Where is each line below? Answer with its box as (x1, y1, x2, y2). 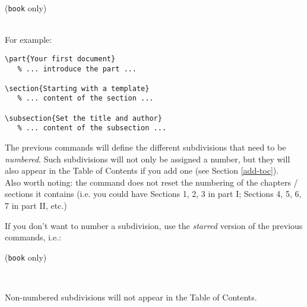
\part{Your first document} (5, 54, 116, 63)
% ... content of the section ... (17, 94, 154, 103)
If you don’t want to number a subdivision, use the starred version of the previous (5, 219, 303, 231)
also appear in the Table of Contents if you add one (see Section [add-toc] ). (5, 164, 279, 177)
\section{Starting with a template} (5, 84, 150, 93)
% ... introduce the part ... (17, 64, 137, 73)
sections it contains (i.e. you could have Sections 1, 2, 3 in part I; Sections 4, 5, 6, (5, 187, 302, 200)
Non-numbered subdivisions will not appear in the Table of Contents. (5, 291, 257, 303)
